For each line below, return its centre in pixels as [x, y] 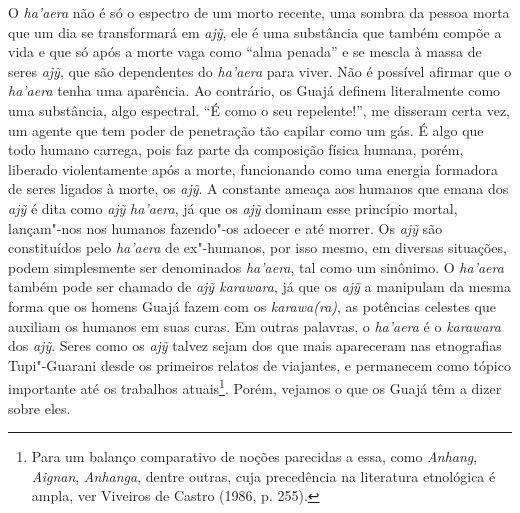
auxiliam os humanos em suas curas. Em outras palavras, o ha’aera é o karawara [254, 325]
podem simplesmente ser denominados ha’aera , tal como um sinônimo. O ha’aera [256, 266]
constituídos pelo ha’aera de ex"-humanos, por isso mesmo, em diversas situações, [257, 247]
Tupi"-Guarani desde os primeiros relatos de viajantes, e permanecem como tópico [259, 364]
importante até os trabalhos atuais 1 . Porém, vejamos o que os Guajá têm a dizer [255, 386]
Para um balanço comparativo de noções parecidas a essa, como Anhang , [254, 456]
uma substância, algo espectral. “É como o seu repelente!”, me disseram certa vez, [259, 109]
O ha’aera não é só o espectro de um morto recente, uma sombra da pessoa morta [259, 12]
